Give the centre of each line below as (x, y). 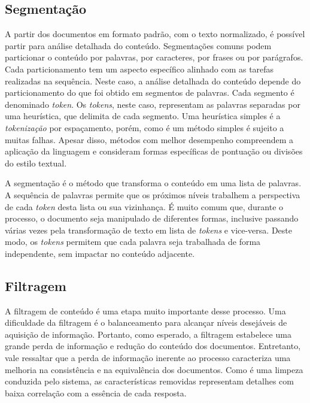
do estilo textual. (36, 163)
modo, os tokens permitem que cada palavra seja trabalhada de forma (133, 242)
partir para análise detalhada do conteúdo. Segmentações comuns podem (138, 45)
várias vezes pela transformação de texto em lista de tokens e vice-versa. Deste (148, 230)
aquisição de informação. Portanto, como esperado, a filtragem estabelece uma (148, 334)
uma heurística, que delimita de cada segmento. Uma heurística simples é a (143, 116)
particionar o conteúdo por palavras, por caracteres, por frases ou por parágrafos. (154, 57)
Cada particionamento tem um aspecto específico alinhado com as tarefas (139, 69)
